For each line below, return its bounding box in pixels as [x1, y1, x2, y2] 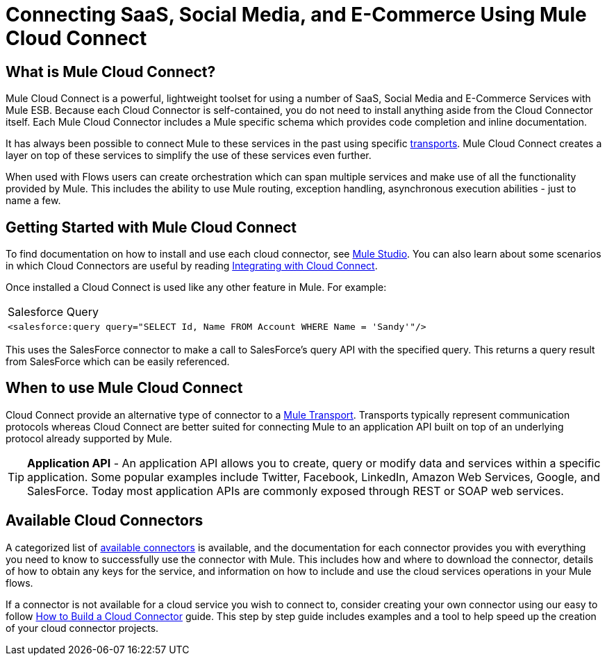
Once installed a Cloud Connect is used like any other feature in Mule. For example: [6, 281, 387, 294]
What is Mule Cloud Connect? [6, 62, 216, 81]
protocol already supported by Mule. [6, 432, 172, 444]
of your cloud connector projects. [6, 621, 159, 634]
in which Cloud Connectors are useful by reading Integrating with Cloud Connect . [6, 260, 378, 272]
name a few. [6, 194, 61, 207]
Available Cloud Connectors [6, 512, 203, 530]
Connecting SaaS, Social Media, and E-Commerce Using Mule [6, 3, 587, 26]
